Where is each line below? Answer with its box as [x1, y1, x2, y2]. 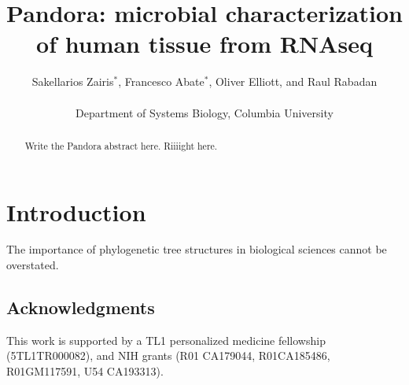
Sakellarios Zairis [31, 73, 114, 90]
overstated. [6, 257, 59, 273]
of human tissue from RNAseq [36, 28, 373, 60]
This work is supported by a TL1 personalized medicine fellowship [6, 331, 326, 348]
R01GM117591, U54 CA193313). [6, 363, 164, 379]
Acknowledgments [6, 295, 155, 320]
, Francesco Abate [118, 73, 204, 90]
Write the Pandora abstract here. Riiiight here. [24, 139, 218, 152]
